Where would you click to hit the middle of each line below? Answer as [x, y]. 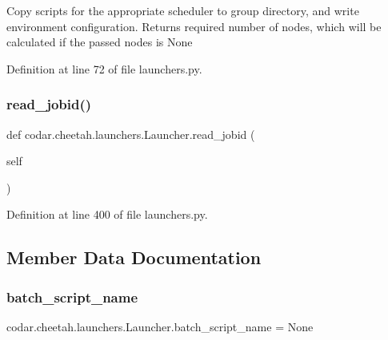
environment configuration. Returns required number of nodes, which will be [194, 26]
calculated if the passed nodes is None [100, 42]
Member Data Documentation [134, 257]
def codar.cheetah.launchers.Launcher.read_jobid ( [131, 134]
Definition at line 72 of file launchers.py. [104, 68]
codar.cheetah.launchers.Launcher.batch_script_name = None [160, 326]
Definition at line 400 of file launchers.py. [107, 214]
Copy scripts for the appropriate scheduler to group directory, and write [183, 10]
